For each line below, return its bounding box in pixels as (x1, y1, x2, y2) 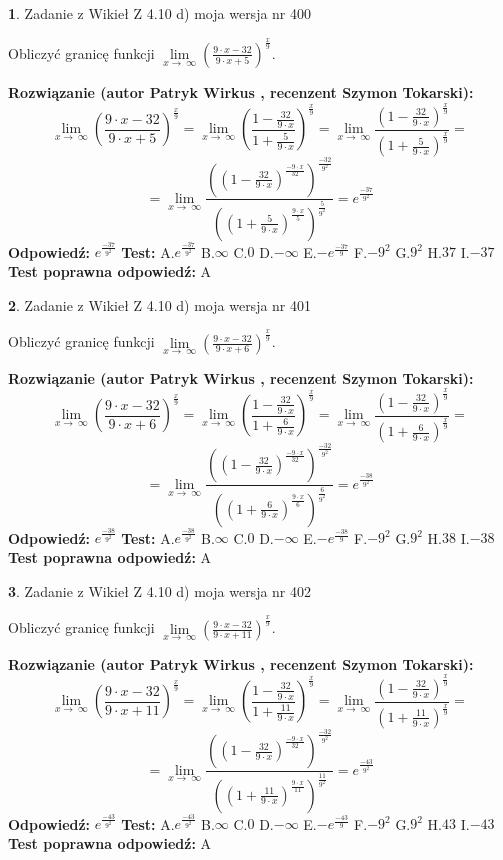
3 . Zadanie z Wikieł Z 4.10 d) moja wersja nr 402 (8, 580, 312, 601)
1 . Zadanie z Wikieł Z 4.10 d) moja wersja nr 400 (8, 3, 312, 23)
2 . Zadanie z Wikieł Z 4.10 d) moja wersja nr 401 (8, 294, 312, 315)
